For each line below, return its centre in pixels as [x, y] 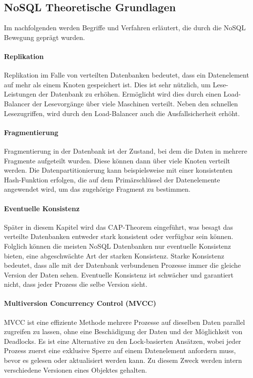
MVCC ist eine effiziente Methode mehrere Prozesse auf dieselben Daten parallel [125, 322]
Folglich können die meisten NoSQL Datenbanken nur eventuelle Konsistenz [117, 246]
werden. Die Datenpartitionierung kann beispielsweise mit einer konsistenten [118, 170]
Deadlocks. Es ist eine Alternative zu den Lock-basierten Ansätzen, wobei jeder [123, 341]
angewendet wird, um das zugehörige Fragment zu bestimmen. [97, 189]
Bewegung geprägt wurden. [44, 37]
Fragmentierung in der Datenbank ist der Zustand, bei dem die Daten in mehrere [126, 150]
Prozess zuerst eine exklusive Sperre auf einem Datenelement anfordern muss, [120, 350]
